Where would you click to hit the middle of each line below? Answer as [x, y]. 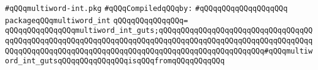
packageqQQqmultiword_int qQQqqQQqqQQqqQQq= [97, 20]
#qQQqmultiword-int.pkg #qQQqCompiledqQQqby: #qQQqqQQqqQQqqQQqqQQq [146, 9]
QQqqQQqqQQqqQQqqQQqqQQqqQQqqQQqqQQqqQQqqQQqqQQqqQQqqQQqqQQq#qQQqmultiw [159, 51]
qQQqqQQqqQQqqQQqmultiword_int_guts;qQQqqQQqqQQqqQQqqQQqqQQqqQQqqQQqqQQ [159, 31]
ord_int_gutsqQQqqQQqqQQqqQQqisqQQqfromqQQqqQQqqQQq [115, 61]
